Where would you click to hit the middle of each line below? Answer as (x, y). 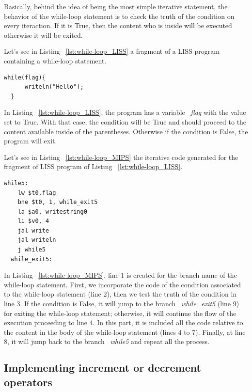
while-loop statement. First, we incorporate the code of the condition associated (123, 284)
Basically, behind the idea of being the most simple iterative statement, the (116, 6)
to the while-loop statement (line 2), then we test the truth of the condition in (120, 294)
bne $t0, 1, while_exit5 (58, 202)
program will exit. (31, 141)
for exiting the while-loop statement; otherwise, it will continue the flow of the (120, 313)
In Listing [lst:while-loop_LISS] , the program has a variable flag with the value (125, 112)
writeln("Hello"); (54, 87)
